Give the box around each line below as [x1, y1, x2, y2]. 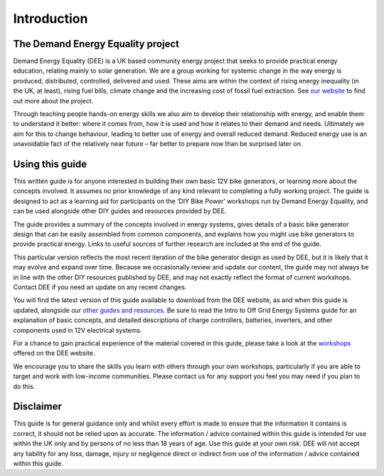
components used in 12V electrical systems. [13, 326, 142, 334]
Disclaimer [13, 400, 62, 413]
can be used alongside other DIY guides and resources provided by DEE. [13, 207, 227, 215]
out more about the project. [13, 96, 94, 105]
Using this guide [13, 158, 87, 170]
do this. [13, 382, 36, 390]
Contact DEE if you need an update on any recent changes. [13, 283, 187, 291]
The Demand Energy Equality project [13, 38, 179, 50]
